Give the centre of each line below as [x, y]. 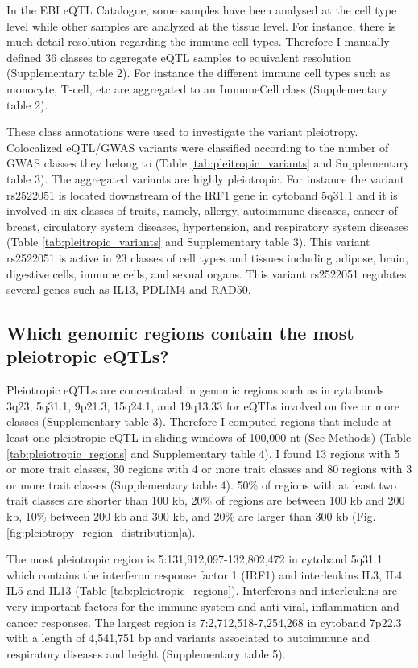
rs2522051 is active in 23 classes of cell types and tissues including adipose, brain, [207, 257]
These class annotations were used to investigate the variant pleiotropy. [182, 132]
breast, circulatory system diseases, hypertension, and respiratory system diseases [207, 226]
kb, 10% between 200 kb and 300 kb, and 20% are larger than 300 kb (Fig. [191, 516]
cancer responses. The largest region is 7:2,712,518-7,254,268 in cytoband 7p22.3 [204, 622]
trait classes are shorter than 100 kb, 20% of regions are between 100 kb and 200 [206, 500]
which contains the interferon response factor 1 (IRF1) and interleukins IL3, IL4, [206, 574]
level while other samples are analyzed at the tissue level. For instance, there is [201, 25]
